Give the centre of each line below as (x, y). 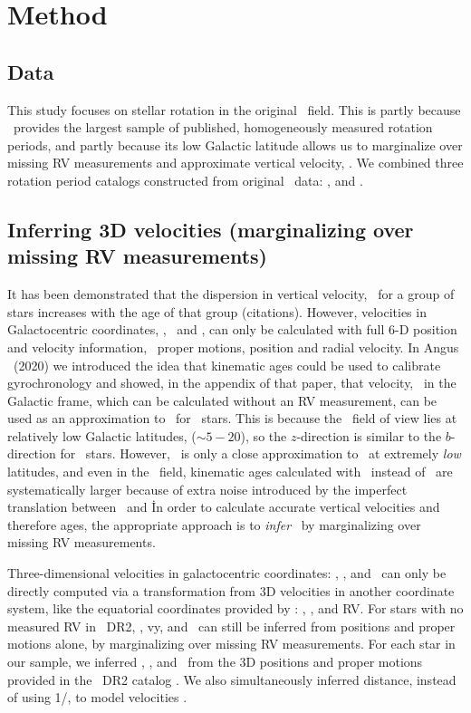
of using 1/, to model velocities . (97, 697)
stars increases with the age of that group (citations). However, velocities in (217, 311)
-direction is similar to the (369, 435)
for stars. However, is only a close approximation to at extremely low (260, 453)
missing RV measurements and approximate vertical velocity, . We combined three (235, 163)
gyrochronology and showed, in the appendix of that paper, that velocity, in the (232, 383)
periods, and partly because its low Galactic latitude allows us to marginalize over (235, 145)
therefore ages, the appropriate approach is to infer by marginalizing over (214, 524)
